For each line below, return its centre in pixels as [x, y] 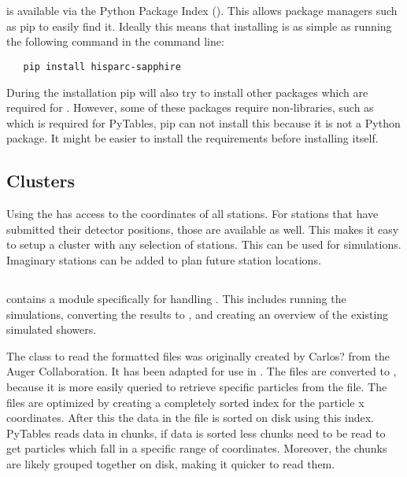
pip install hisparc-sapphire [102, 67]
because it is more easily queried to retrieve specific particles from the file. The [197, 386]
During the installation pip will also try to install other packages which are [187, 92]
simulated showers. [52, 329]
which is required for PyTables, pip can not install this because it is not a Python [203, 122]
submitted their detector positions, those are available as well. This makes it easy [203, 229]
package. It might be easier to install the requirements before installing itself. [192, 138]
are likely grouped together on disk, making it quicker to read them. [171, 463]
